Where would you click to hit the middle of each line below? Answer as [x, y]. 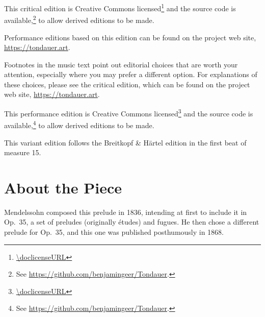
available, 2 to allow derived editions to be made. [79, 19]
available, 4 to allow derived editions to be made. [79, 124]
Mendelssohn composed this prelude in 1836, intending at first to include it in [126, 212]
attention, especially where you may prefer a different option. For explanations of [131, 74]
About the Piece [63, 187]
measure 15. [23, 152]
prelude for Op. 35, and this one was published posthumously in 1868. [114, 232]
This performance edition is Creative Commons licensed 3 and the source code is [129, 113]
